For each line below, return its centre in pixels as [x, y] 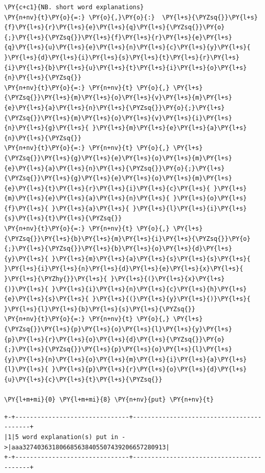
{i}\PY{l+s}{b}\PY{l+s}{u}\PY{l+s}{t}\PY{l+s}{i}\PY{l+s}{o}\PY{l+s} [126, 68]
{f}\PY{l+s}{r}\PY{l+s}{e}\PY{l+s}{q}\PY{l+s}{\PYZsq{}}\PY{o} [115, 27]
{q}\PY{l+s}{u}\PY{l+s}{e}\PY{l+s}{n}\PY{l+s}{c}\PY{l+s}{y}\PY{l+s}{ [127, 48]
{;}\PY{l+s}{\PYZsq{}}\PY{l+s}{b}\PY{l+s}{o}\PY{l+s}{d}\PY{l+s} [118, 249]
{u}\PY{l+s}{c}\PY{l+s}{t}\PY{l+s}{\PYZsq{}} [83, 379]
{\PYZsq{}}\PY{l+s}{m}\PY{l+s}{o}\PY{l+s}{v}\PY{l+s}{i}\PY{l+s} [118, 118]
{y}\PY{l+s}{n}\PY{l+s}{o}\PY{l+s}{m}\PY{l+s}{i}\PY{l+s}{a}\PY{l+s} [126, 359]
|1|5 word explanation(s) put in [61, 437]
